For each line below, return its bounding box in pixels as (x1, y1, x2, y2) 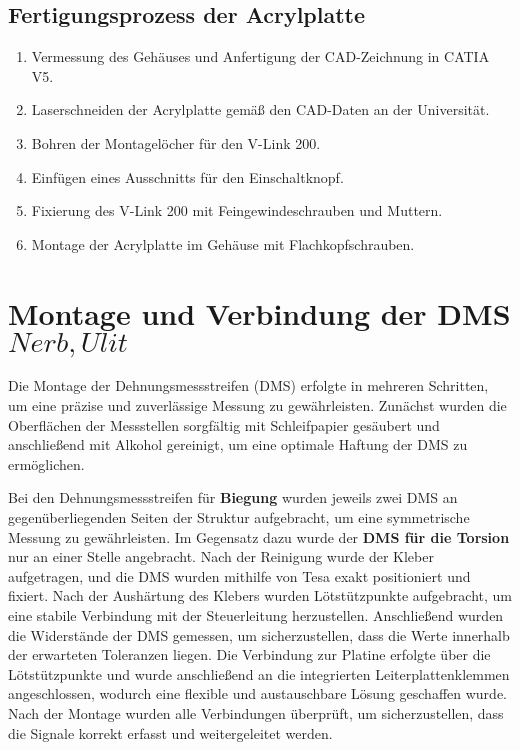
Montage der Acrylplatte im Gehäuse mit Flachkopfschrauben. (31, 233, 415, 254)
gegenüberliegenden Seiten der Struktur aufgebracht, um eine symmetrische (8, 507, 470, 528)
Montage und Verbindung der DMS (8, 292, 511, 333)
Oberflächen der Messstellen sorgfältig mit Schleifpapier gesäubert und (8, 414, 440, 435)
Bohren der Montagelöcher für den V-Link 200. (31, 132, 321, 153)
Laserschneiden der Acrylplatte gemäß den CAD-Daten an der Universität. (31, 99, 490, 120)
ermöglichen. (8, 453, 85, 474)
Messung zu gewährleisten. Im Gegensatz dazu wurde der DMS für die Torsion (8, 526, 510, 547)
